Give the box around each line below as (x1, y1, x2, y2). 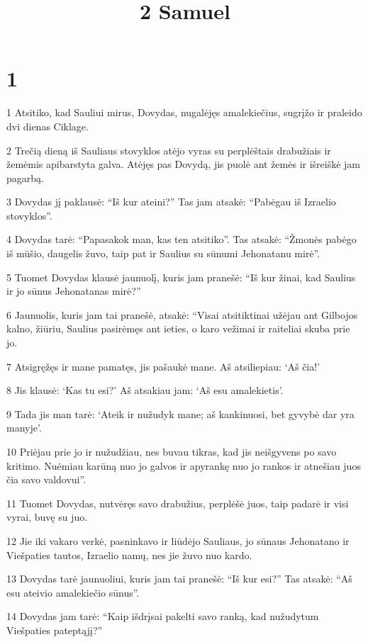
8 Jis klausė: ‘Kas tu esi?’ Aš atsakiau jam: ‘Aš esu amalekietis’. (6, 383, 284, 398)
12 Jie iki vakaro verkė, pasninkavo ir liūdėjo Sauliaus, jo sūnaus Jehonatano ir (6, 533, 350, 548)
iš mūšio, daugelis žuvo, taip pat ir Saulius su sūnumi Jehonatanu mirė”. (6, 246, 320, 261)
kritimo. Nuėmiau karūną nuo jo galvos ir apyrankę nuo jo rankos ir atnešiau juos (6, 458, 361, 473)
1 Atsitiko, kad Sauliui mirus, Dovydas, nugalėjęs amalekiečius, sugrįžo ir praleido (6, 105, 362, 120)
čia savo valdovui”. (6, 472, 87, 487)
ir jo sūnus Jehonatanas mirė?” (6, 283, 141, 298)
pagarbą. (6, 170, 44, 185)
